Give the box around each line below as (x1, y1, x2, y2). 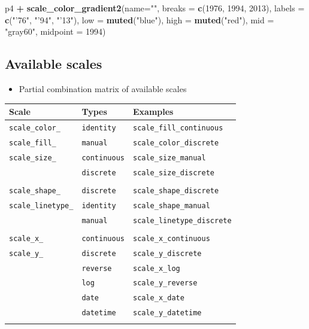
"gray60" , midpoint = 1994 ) (5, 25, 106, 38)
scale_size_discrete (132, 168, 215, 177)
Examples (132, 105, 174, 118)
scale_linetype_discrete (132, 216, 232, 225)
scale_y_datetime (132, 309, 202, 318)
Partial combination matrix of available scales (19, 82, 187, 95)
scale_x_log (132, 264, 180, 273)
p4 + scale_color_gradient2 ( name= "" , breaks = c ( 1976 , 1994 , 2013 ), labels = (5, 2, 305, 14)
